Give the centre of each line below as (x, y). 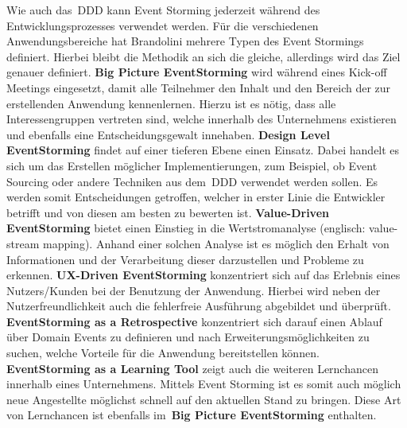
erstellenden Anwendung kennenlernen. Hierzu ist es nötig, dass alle (171, 103)
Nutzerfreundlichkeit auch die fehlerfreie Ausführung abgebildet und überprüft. (199, 306)
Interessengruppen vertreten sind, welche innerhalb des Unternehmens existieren (202, 119)
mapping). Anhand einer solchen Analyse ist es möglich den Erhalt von (216, 243)
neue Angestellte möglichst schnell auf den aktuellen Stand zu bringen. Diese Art (204, 399)
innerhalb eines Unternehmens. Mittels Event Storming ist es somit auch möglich (204, 384)
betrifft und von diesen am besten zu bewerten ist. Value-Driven (168, 212)
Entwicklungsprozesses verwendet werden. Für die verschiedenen (163, 25)
